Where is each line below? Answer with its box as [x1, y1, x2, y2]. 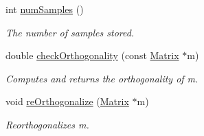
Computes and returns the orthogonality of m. [5, 71, 199, 85]
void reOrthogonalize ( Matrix [5, 94, 129, 109]
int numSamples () [5, 2, 84, 16]
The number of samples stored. [5, 25, 135, 39]
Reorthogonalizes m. [5, 117, 89, 131]
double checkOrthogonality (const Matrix [5, 48, 179, 63]
